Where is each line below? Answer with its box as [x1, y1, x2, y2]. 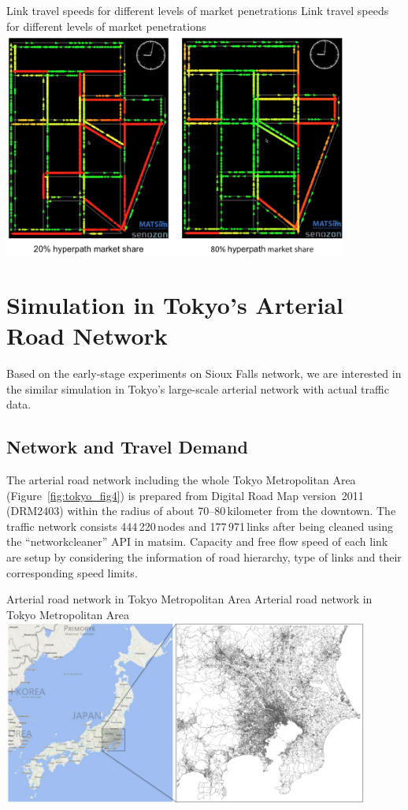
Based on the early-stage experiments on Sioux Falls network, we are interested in [6, 364, 402, 381]
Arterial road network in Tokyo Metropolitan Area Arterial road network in [6, 591, 373, 607]
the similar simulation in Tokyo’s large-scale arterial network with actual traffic [6, 380, 389, 397]
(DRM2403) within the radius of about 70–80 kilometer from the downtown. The [6, 502, 396, 519]
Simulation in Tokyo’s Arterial [6, 288, 343, 320]
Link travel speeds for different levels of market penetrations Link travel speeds [6, 2, 389, 18]
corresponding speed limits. [6, 564, 138, 580]
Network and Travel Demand [6, 435, 248, 459]
